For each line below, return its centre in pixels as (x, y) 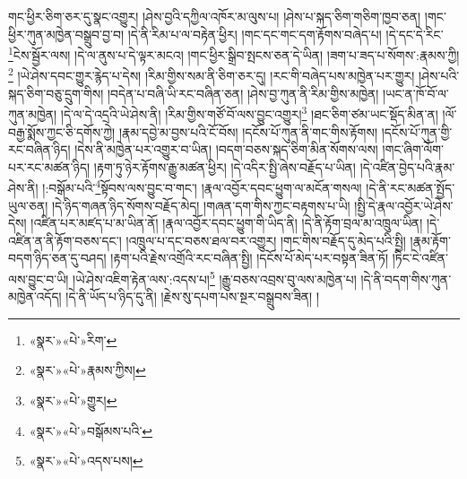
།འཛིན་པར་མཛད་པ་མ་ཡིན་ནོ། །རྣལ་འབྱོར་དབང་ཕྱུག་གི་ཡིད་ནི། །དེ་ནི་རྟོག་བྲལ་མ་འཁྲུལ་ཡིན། (227, 223)
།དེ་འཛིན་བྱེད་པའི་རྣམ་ (407, 166)
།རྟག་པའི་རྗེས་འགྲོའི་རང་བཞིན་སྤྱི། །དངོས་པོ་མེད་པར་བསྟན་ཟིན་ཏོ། (250, 258)
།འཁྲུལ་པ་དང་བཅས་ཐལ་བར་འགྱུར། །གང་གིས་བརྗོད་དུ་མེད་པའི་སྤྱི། (266, 240)
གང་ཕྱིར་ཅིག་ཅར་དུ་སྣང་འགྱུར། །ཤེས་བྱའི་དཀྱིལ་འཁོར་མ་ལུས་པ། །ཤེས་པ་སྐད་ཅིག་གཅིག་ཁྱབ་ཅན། (215, 16)
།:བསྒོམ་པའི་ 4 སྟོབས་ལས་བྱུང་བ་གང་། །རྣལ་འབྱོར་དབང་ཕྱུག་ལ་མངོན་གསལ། (202, 186)
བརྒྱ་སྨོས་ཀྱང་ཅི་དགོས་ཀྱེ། (62, 131)
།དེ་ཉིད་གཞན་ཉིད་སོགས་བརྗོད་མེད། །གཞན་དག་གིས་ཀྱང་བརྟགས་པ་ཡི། (201, 205)
